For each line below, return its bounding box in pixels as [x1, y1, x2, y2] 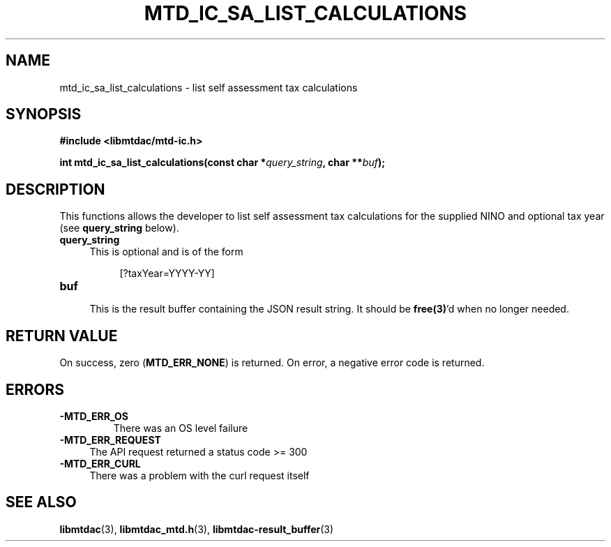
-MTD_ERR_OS [59, 410, 128, 422]
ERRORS [6, 380, 65, 398]
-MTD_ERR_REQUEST [59, 433, 161, 446]
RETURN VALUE [6, 327, 118, 345]
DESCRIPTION [6, 180, 105, 198]
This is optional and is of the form [89, 246, 243, 258]
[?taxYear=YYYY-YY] [119, 267, 215, 280]
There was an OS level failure [113, 421, 248, 434]
